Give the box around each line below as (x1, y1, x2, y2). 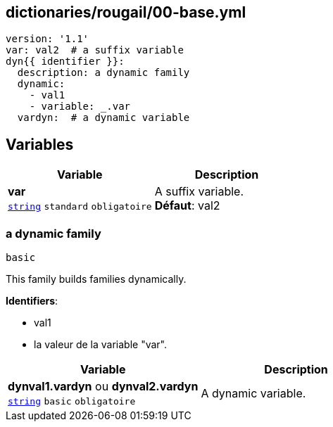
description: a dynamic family (17, 67, 190, 79)
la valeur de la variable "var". (34, 338, 167, 351)
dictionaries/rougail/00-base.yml (6, 4, 246, 21)
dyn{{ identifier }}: (6, 56, 125, 68)
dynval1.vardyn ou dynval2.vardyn (8, 379, 199, 394)
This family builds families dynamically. (6, 273, 187, 286)
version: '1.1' (6, 33, 89, 45)
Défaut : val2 (154, 198, 220, 213)
